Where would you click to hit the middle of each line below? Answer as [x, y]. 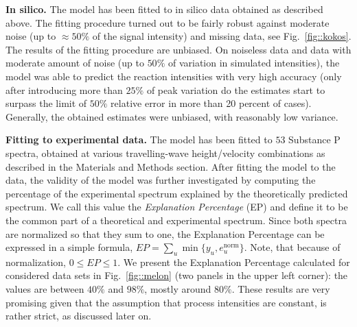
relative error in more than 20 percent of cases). [211, 103]
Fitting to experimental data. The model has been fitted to [139, 140]
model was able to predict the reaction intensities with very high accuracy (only [174, 76]
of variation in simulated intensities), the [254, 63]
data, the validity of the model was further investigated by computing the [161, 180]
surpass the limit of [46, 103]
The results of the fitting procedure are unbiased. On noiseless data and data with [178, 49]
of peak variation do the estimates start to [236, 89]
